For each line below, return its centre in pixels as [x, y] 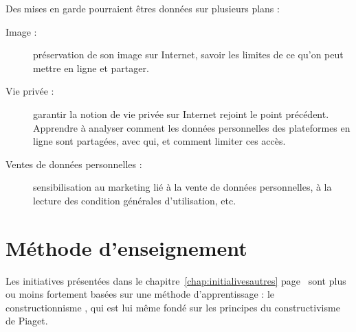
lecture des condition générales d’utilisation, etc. [135, 200]
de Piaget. [27, 321]
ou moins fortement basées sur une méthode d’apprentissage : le [140, 294]
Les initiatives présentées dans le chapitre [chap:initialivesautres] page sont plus [176, 280]
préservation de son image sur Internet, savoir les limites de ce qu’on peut [188, 55]
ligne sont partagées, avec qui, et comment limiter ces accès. [159, 141]
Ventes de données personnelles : [74, 164]
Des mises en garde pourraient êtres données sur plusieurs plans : [143, 8]
